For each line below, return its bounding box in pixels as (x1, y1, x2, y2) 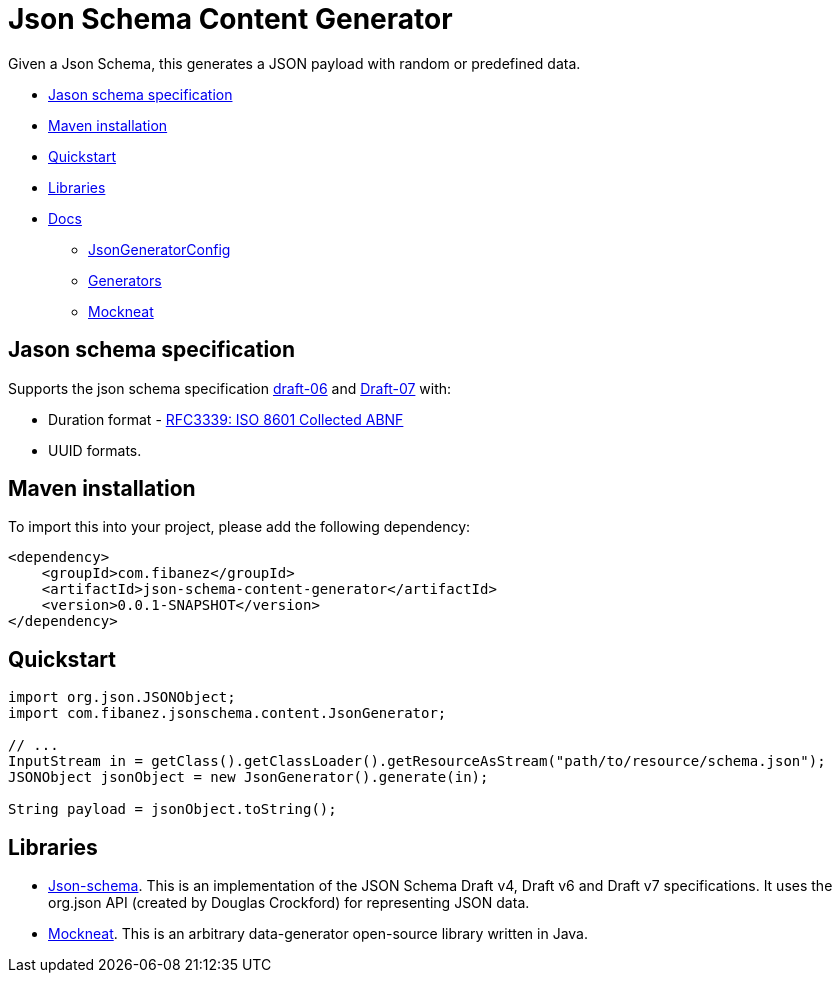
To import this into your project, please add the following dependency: (8, 518, 471, 536)
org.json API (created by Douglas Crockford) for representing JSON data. (48, 894, 530, 912)
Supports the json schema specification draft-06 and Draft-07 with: (8, 379, 452, 397)
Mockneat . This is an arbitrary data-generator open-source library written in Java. (48, 925, 588, 943)
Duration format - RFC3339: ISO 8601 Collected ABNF (48, 410, 404, 428)
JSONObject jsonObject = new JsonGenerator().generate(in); (8, 769, 489, 786)
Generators (88, 271, 162, 289)
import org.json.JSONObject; (8, 689, 236, 706)
